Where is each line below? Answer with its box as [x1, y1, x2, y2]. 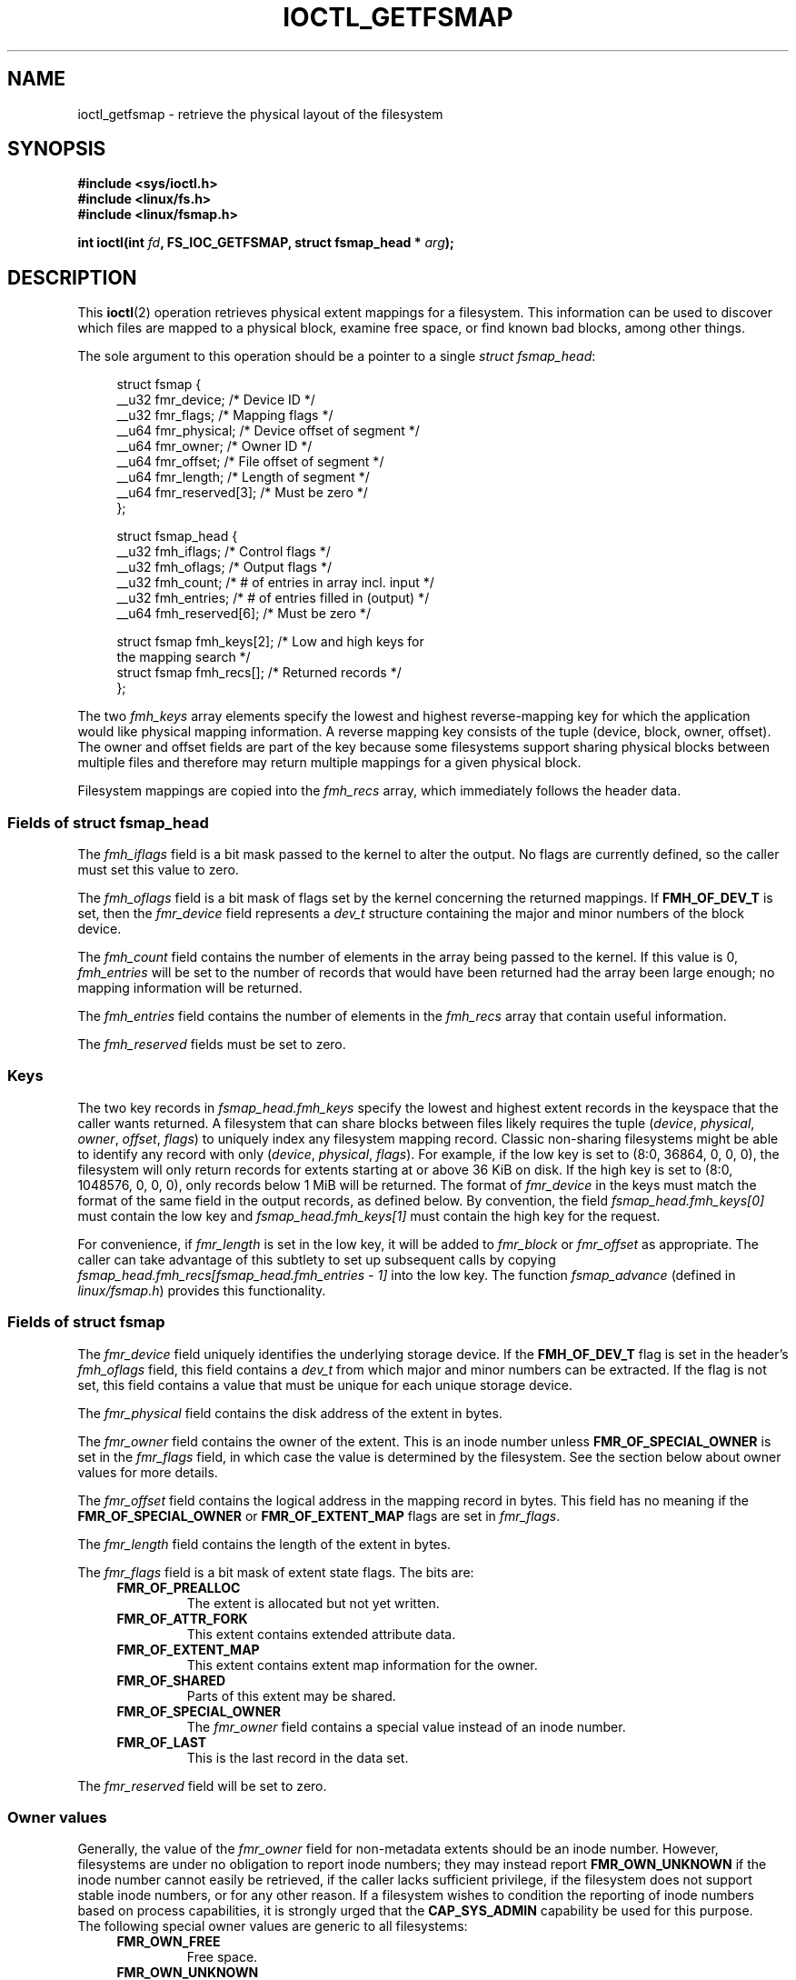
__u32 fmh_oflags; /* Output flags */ [116, 559, 332, 575]
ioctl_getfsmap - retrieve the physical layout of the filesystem [77, 105, 443, 122]
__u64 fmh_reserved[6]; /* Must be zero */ [116, 605, 371, 622]
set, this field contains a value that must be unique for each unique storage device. [77, 1376, 572, 1393]
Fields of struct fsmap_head [7, 813, 209, 832]
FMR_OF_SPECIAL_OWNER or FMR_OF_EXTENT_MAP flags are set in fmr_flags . [77, 1507, 561, 1524]
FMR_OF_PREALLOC [116, 1579, 241, 1595]
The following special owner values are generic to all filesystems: [77, 1918, 468, 1935]
